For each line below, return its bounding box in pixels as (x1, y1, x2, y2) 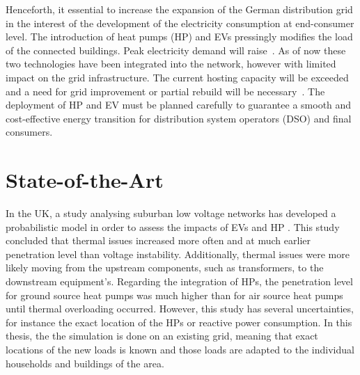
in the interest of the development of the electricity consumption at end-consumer (6, 15, 354, 30)
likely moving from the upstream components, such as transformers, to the (6, 260, 324, 275)
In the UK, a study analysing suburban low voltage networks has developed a (6, 206, 336, 221)
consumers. (6, 125, 53, 139)
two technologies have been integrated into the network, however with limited (6, 56, 336, 71)
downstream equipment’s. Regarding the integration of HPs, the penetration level (6, 274, 353, 289)
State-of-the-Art (6, 166, 164, 194)
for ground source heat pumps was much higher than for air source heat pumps (6, 287, 343, 302)
